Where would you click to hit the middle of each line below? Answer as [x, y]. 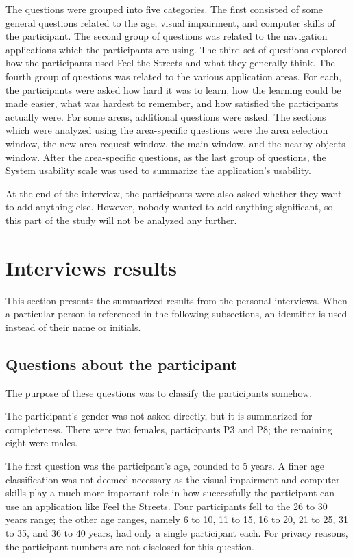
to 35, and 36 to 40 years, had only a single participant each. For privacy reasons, [177, 532]
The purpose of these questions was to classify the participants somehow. [159, 392]
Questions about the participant [121, 364]
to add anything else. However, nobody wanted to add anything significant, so [169, 207]
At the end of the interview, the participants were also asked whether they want [174, 193]
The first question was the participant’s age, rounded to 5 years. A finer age [165, 465]
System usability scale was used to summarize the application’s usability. [158, 170]
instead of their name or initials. [73, 327]
